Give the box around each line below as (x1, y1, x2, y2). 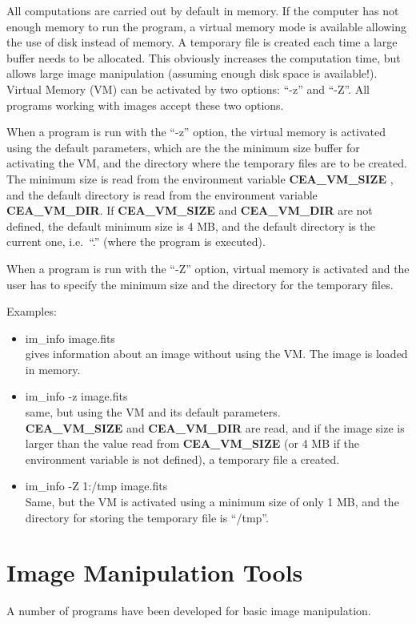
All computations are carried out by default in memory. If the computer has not (6, 2, 399, 18)
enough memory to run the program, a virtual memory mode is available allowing (6, 18, 407, 34)
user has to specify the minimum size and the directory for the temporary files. (6, 276, 394, 292)
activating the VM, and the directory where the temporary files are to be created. (6, 155, 407, 171)
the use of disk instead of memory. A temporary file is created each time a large (6, 34, 398, 50)
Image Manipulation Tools (6, 556, 303, 589)
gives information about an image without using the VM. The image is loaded (25, 345, 408, 362)
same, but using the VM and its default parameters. (25, 404, 281, 421)
